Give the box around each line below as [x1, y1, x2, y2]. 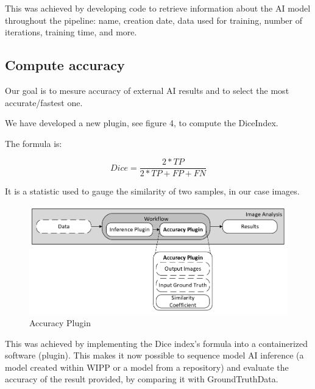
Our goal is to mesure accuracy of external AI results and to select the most [5, 84, 289, 96]
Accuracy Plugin [29, 316, 91, 329]
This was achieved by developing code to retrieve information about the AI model [5, 2, 311, 14]
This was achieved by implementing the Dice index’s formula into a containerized [5, 337, 308, 349]
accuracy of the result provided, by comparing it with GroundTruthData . [5, 373, 278, 385]
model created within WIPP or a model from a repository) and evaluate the [5, 360, 289, 373]
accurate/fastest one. [5, 96, 83, 109]
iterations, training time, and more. [5, 26, 137, 38]
